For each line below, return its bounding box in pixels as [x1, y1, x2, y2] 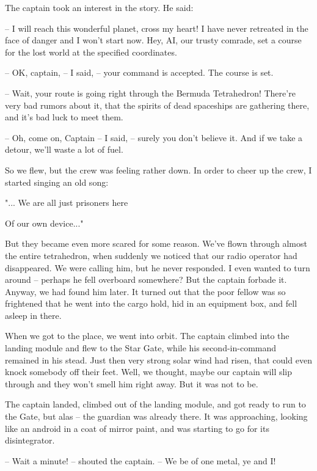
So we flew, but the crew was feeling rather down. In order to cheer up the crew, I [5, 163, 312, 176]
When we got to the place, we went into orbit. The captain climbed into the [5, 329, 290, 342]
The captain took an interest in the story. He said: [5, 1, 194, 13]
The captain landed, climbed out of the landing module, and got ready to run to [5, 398, 306, 411]
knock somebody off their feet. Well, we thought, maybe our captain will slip [5, 365, 293, 378]
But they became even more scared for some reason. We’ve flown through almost [5, 237, 307, 250]
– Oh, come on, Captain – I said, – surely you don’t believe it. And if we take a [5, 131, 303, 144]
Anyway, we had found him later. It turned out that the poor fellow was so [5, 285, 286, 298]
